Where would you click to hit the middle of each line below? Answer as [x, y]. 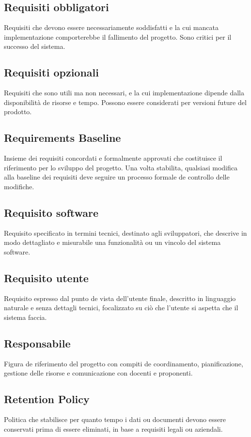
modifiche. [19, 186]
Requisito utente [46, 278]
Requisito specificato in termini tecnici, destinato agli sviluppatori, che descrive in [125, 233]
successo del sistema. [35, 46]
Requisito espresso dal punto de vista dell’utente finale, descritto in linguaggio [120, 298]
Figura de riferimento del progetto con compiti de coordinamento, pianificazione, [124, 363]
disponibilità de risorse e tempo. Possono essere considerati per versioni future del [125, 102]
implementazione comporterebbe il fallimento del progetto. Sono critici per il [118, 37]
